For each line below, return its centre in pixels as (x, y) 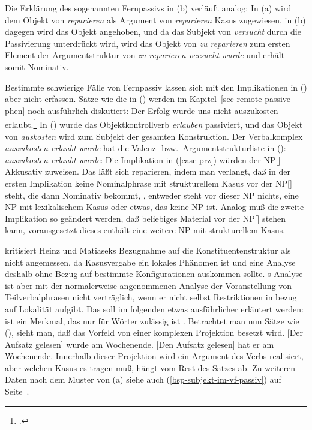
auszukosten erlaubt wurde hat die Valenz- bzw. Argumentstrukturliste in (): (145, 148)
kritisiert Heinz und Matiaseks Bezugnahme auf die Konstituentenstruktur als (148, 250)
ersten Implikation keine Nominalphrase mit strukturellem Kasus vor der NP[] (148, 183)
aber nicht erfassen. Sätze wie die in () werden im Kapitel (111, 99)
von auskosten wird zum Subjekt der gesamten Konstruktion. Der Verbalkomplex (154, 136)
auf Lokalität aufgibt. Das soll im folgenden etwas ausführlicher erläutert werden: (154, 309)
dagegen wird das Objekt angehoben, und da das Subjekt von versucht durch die (153, 31)
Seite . (17, 391)
